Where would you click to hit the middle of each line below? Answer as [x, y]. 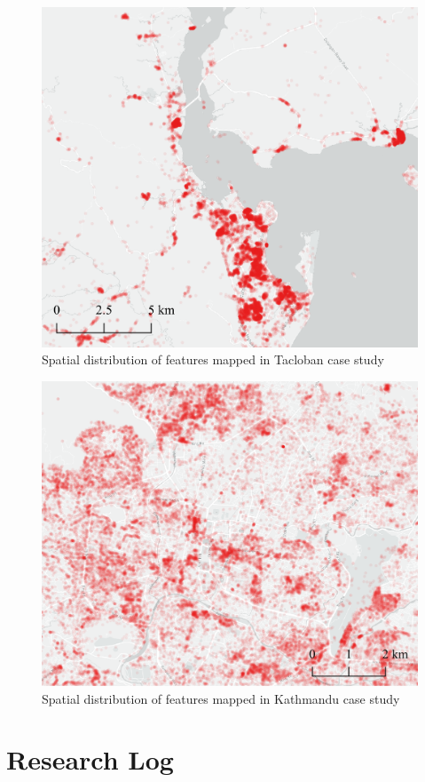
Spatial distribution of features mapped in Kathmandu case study [221, 698]
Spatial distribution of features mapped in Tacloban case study [213, 359]
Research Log [90, 759]
